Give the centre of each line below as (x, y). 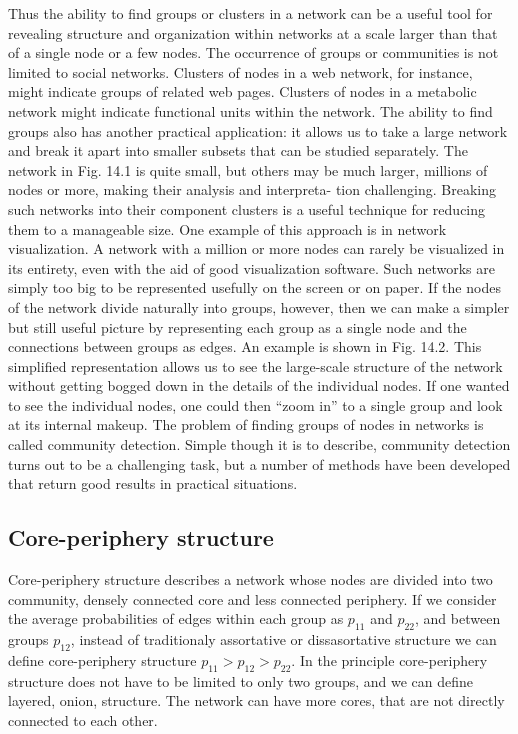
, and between (458, 618)
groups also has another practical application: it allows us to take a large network (258, 130)
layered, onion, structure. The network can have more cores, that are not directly (256, 700)
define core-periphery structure (102, 659)
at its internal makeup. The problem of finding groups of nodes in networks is (246, 424)
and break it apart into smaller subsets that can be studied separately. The (238, 150)
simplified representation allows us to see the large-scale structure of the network (255, 365)
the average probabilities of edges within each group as (176, 618)
